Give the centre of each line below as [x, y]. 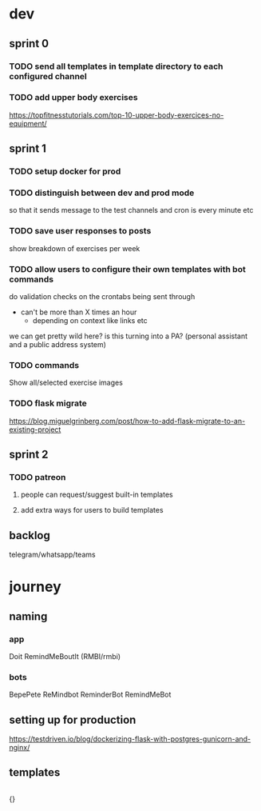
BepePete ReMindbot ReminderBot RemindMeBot [90, 695]
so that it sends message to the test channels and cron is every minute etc [131, 210]
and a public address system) [58, 344]
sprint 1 [28, 149]
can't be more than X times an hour [79, 312]
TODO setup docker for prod [65, 171]
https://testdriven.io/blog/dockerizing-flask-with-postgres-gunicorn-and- [130, 739]
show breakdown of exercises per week [75, 248]
